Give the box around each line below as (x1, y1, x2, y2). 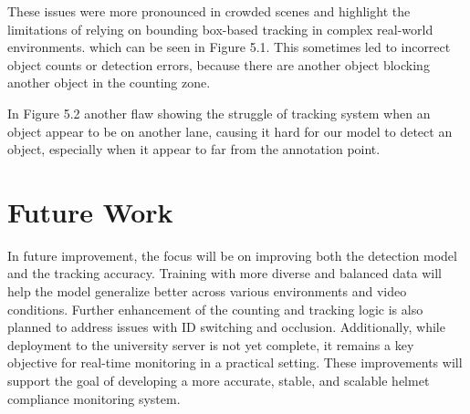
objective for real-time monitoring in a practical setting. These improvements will (7, 353, 463, 372)
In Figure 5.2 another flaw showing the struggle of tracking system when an (7, 103, 431, 122)
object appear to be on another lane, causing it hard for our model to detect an (7, 121, 453, 140)
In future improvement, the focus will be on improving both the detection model (7, 245, 457, 264)
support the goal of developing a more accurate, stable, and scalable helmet (7, 371, 430, 390)
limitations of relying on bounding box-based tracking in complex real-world (7, 19, 433, 38)
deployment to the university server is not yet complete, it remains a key (7, 335, 414, 354)
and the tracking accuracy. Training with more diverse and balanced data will (7, 264, 442, 283)
